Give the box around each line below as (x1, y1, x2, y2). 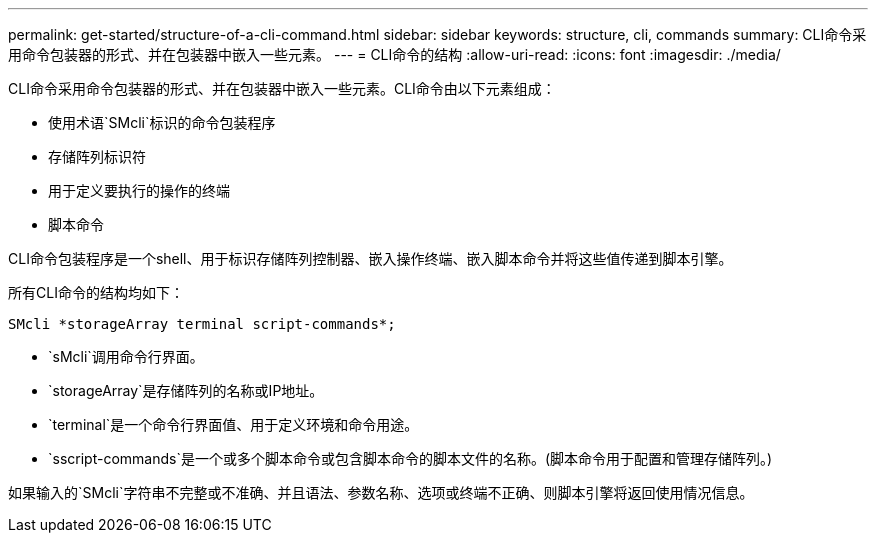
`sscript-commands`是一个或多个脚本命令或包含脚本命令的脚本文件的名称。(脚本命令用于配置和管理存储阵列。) (48, 450, 773, 467)
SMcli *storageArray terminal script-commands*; (8, 316, 396, 332)
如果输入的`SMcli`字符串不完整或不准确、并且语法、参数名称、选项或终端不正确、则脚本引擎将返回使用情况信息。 (8, 484, 754, 501)
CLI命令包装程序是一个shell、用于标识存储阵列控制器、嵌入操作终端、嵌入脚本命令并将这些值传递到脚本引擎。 (8, 250, 733, 267)
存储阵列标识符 (48, 148, 146, 165)
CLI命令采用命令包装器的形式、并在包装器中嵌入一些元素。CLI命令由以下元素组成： (8, 80, 556, 97)
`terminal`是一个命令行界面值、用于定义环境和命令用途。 (48, 416, 419, 433)
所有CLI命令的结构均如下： (8, 284, 184, 301)
